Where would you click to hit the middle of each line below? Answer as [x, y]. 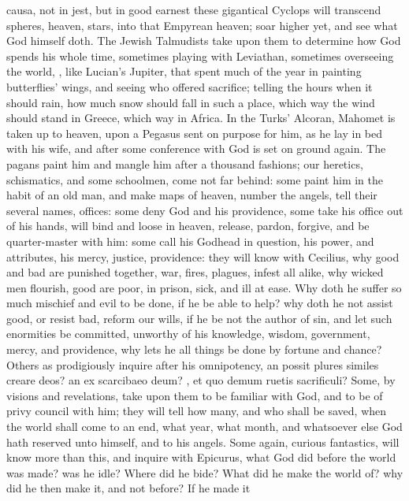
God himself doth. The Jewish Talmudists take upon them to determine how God [204, 41]
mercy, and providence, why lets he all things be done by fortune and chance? [194, 349]
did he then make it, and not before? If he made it [128, 488]
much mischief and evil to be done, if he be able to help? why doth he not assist [200, 303]
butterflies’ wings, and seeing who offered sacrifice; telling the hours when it [190, 86]
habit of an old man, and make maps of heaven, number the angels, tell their [192, 195]
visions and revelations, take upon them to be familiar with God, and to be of [195, 395]
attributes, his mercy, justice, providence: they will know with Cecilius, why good [203, 256]
